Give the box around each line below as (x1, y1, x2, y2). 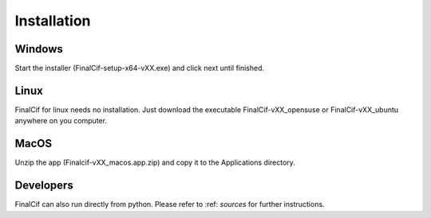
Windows (14, 42, 63, 56)
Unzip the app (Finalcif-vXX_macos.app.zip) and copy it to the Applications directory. (14, 158, 295, 167)
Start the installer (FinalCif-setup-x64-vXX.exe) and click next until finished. (14, 64, 265, 73)
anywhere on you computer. (14, 116, 108, 126)
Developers (14, 179, 73, 193)
